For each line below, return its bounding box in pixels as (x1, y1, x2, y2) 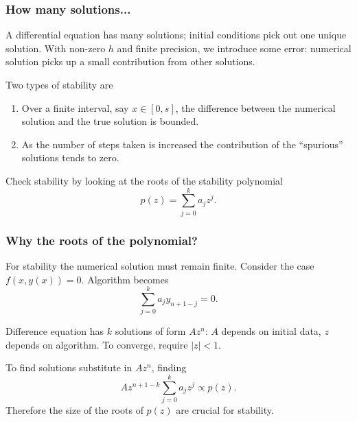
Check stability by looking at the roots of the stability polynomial (5, 173, 283, 187)
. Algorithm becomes (81, 272, 169, 286)
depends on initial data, (221, 324, 321, 338)
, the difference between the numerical (175, 100, 336, 115)
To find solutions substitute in (5, 360, 133, 375)
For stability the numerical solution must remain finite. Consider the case (5, 258, 314, 272)
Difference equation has (5, 324, 104, 338)
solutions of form (115, 324, 186, 338)
